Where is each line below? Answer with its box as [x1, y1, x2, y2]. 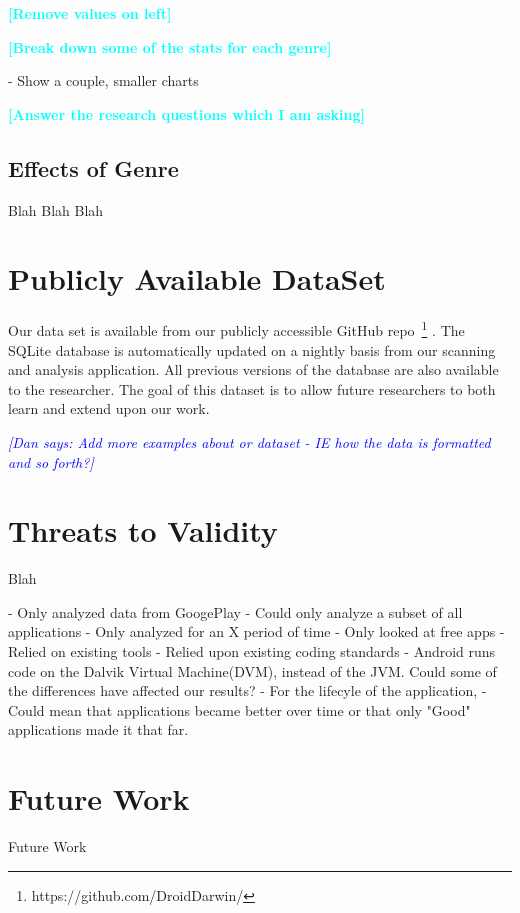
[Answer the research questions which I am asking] [8, 103, 366, 124]
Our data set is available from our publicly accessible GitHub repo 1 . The [8, 317, 465, 340]
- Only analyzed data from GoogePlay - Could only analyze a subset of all [8, 601, 463, 622]
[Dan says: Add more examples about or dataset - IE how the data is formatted [8, 431, 491, 452]
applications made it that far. [8, 719, 189, 740]
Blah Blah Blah [8, 199, 104, 220]
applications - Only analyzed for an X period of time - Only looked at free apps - [8, 621, 505, 642]
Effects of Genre [8, 152, 179, 183]
